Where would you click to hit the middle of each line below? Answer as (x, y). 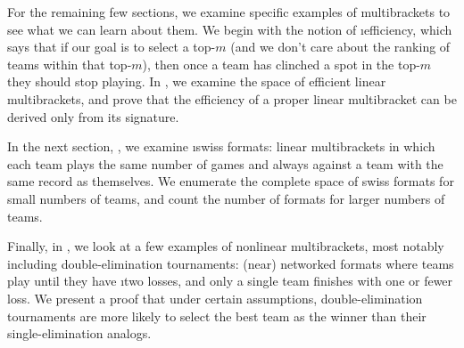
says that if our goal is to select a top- (112, 47)
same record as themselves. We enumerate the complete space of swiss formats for (231, 181)
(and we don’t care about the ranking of (340, 47)
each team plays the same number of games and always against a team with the (225, 163)
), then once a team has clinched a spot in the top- (281, 64)
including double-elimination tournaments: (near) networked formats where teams (231, 263)
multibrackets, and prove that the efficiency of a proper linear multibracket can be (232, 98)
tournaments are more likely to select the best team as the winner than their (217, 316)
